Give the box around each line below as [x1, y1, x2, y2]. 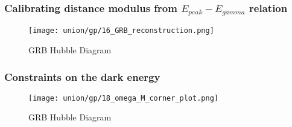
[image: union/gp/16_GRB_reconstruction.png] [28, 26, 214, 35]
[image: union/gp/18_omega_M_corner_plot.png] [28, 93, 218, 102]
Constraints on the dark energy [4, 69, 160, 84]
